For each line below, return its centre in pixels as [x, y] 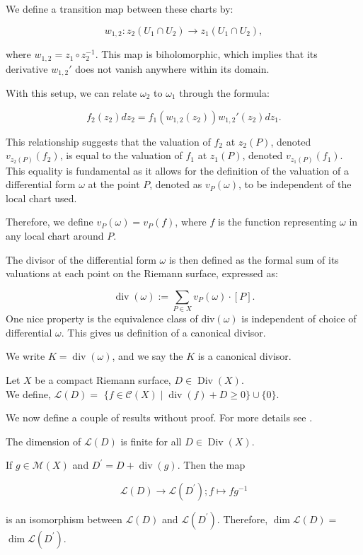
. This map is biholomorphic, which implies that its [206, 54]
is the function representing [277, 222]
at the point [114, 184]
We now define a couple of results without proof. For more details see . [159, 417]
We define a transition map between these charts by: [120, 8]
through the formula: [224, 92]
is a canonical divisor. [244, 356]
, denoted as [176, 184]
